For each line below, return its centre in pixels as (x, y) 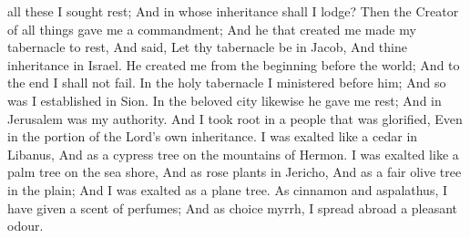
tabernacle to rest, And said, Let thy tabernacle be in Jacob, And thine (207, 47)
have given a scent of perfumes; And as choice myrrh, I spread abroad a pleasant (233, 207)
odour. (26, 226)
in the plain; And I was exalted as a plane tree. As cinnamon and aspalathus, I (228, 189)
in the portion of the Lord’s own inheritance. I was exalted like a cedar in (213, 136)
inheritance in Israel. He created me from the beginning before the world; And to (234, 64)
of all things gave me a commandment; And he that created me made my (212, 29)
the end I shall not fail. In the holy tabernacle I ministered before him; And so (227, 83)
